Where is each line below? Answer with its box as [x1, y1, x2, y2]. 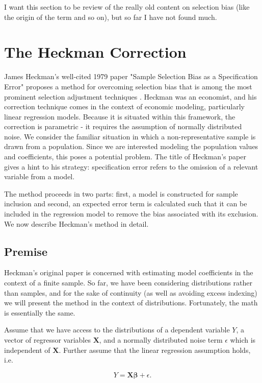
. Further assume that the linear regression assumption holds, [59, 344, 251, 355]
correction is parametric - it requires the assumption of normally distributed [4, 121, 242, 132]
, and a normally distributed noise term [99, 334, 223, 345]
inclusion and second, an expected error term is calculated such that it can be [4, 198, 247, 209]
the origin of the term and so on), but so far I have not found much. [4, 11, 217, 22]
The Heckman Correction [4, 41, 187, 62]
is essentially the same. [4, 307, 75, 318]
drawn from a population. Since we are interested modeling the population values [4, 141, 258, 152]
